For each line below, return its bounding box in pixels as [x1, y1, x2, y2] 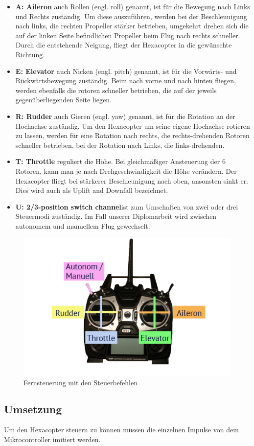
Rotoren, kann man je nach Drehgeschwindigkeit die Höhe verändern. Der [15, 165, 237, 176]
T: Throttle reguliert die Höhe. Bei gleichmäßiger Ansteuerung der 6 [15, 156, 226, 166]
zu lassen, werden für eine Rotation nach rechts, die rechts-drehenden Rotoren [15, 130, 250, 141]
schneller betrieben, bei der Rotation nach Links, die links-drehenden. [15, 140, 225, 150]
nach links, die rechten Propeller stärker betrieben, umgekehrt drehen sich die [15, 21, 249, 31]
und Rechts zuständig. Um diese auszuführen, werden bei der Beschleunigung [15, 11, 247, 21]
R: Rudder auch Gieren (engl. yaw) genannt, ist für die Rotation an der [15, 111, 235, 121]
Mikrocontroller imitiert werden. [4, 434, 101, 444]
